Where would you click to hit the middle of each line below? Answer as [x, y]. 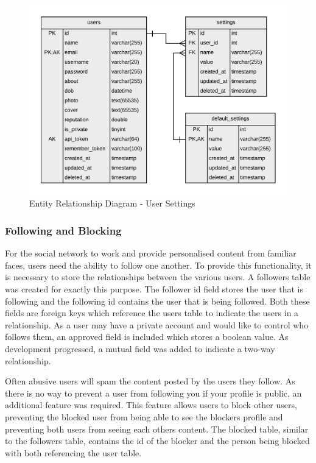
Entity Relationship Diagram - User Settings [112, 203]
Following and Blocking [63, 230]
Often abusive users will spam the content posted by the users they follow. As [150, 381]
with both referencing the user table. [73, 452]
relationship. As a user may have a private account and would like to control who [157, 324]
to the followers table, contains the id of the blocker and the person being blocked [157, 441]
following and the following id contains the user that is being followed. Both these [157, 301]
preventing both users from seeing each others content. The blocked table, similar [157, 429]
